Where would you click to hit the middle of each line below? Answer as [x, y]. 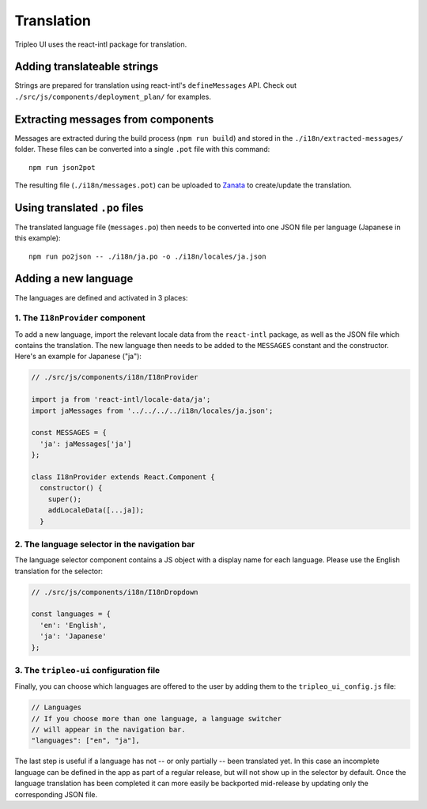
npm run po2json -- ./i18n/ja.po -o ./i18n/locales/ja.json [147, 256]
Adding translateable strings [87, 67]
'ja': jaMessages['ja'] [86, 444]
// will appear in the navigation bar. [108, 730]
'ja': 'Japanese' [73, 636]
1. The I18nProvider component [80, 318]
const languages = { [71, 614]
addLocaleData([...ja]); [96, 510]
